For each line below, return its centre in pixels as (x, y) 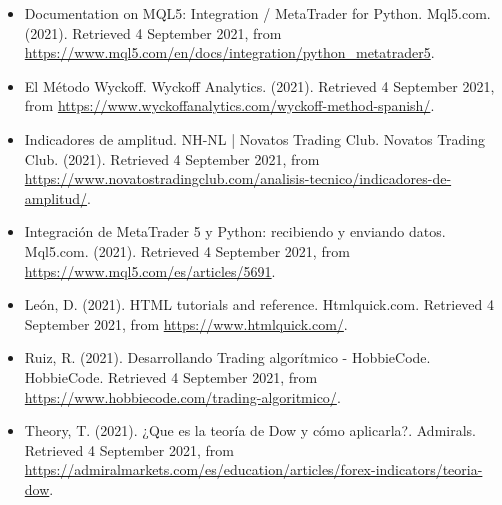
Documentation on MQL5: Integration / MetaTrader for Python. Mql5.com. (257, 13)
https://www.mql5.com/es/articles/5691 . (150, 270)
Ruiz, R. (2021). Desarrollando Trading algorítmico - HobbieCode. (227, 357)
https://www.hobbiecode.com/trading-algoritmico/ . (182, 396)
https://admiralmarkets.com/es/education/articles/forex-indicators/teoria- (253, 469)
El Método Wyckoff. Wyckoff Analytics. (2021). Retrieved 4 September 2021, (259, 85)
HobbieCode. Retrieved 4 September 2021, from (171, 376)
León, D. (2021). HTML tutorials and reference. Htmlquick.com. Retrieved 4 (259, 304)
